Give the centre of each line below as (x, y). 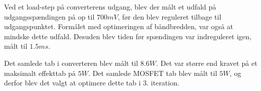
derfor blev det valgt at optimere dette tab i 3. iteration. (92, 83)
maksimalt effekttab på (40, 73)
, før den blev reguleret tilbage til (170, 16)
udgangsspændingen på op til (49, 16)
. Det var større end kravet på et (207, 63)
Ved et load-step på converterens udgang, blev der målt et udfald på (110, 7)
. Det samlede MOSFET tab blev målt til (153, 73)
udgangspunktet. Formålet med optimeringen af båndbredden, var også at (119, 26)
